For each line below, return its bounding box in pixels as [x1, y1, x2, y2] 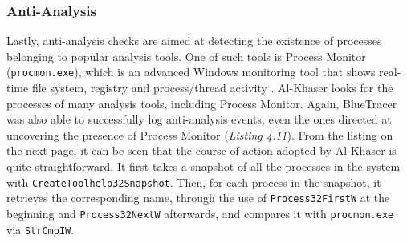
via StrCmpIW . [6, 221, 75, 237]
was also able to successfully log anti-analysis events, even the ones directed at [6, 111, 392, 128]
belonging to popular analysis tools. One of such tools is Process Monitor [6, 47, 366, 64]
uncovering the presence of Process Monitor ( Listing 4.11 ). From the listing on [6, 126, 393, 143]
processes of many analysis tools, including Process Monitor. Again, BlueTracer [6, 95, 397, 111]
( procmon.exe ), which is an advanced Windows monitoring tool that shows [6, 63, 376, 80]
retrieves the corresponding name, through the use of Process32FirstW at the [6, 189, 390, 206]
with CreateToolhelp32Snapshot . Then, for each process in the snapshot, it [6, 173, 381, 190]
